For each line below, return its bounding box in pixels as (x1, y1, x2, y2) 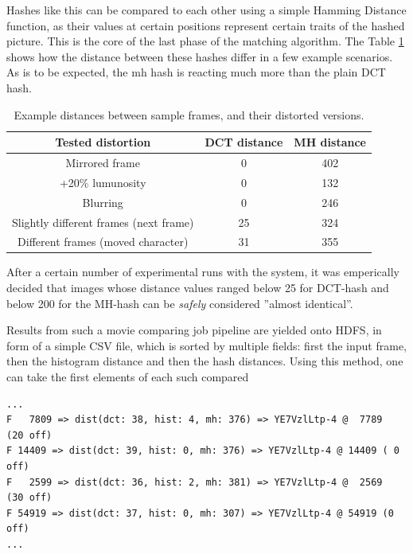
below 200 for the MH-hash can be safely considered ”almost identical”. (6, 295, 353, 311)
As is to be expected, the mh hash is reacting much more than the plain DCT (6, 64, 386, 80)
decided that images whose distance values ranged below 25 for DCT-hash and (6, 279, 389, 296)
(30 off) (6, 492, 53, 504)
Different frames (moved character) (18, 233, 189, 250)
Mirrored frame (65, 154, 140, 170)
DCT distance (205, 134, 283, 150)
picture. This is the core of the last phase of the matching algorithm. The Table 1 (6, 33, 404, 49)
